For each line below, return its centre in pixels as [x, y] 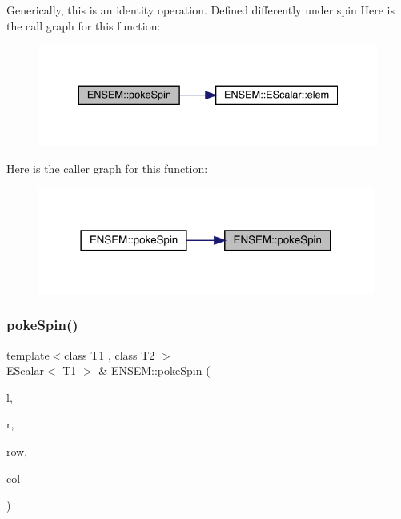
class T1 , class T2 [110, 354]
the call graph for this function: [84, 25]
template [28, 354]
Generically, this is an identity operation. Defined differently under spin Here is [200, 10]
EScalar [25, 370]
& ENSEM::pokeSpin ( [154, 370]
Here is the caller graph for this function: [107, 168]
